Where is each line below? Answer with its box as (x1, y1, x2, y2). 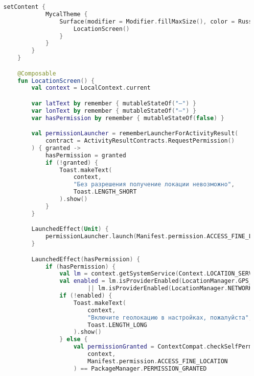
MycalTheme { (45, 10, 88, 18)
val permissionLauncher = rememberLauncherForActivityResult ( (31, 130, 238, 137)
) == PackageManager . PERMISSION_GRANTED (73, 365, 207, 372)
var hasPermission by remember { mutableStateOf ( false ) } (31, 114, 225, 122)
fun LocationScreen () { (17, 77, 95, 84)
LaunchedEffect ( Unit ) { (31, 226, 109, 233)
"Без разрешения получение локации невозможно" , (73, 181, 235, 188)
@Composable (17, 70, 56, 77)
